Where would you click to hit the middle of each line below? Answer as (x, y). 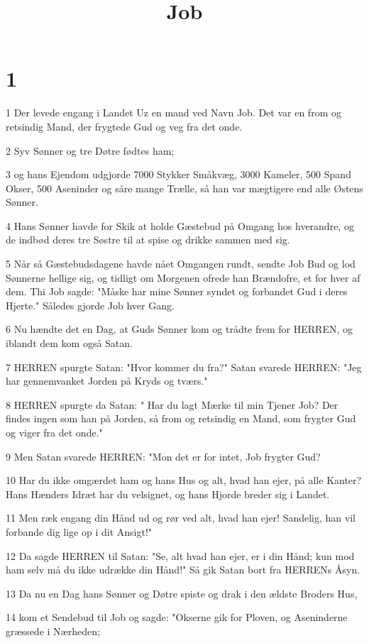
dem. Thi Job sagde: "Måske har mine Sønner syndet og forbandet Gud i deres (177, 291)
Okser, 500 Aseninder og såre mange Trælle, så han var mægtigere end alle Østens (184, 188)
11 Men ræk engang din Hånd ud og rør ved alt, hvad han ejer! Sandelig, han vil (181, 518)
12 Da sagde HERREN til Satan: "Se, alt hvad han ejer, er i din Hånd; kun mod (180, 555)
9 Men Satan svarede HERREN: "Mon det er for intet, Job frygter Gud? (163, 456)
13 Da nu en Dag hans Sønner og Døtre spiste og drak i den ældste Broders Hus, (182, 593)
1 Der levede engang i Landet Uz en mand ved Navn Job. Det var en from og (174, 112)
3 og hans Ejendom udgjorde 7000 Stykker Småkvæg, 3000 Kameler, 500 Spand (178, 174)
